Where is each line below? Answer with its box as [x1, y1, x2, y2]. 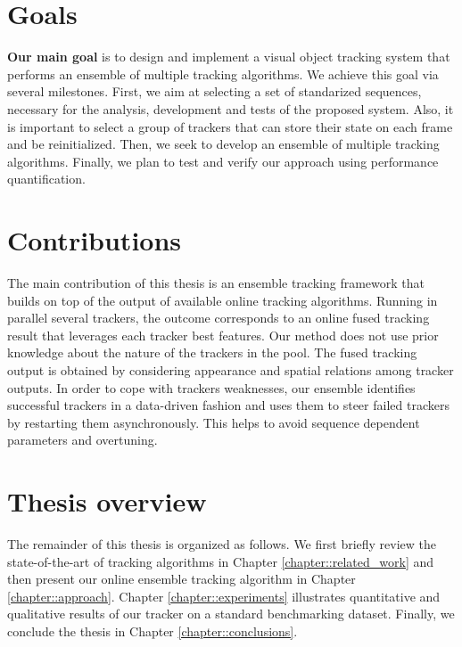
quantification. [7, 169, 86, 188]
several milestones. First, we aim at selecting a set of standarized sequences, [7, 82, 422, 101]
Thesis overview [7, 483, 207, 520]
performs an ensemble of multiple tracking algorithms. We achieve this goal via [7, 64, 439, 83]
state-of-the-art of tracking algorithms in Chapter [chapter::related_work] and [7, 552, 434, 570]
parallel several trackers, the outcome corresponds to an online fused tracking [7, 308, 430, 327]
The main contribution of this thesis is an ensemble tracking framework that [7, 274, 425, 291]
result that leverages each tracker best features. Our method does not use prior [7, 325, 439, 344]
